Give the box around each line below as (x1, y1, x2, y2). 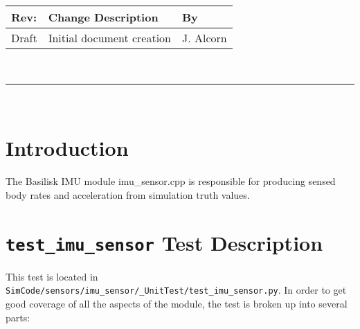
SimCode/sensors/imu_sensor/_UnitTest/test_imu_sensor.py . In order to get (6, 283, 347, 297)
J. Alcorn (182, 30, 227, 46)
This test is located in (6, 269, 98, 283)
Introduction (6, 134, 129, 162)
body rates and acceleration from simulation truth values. (6, 187, 250, 202)
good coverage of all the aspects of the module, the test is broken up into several (6, 296, 348, 310)
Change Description (48, 9, 159, 25)
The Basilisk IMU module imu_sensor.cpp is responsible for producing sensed (6, 174, 336, 188)
